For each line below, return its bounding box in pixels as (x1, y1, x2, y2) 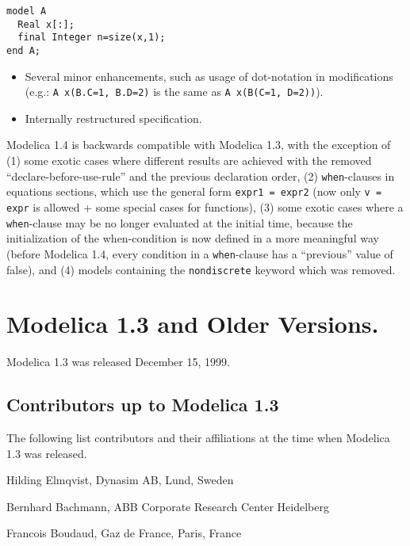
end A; (6, 44, 40, 56)
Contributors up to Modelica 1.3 (6, 392, 279, 417)
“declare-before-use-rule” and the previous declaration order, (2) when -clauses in (6, 167, 395, 184)
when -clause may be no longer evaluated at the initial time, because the (6, 214, 353, 231)
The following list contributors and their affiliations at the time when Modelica (6, 430, 390, 446)
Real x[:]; (17, 18, 75, 30)
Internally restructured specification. (25, 109, 202, 126)
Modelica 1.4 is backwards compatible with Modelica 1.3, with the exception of (6, 136, 391, 153)
